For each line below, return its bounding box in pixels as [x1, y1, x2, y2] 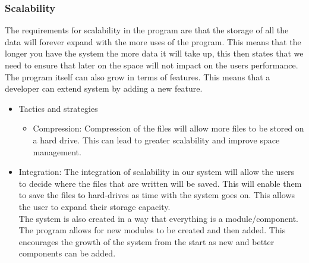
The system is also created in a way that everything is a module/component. [18, 212, 298, 224]
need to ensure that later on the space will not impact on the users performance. [5, 59, 298, 71]
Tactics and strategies [18, 102, 98, 114]
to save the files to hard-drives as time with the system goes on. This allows [18, 189, 295, 201]
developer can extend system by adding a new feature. [5, 82, 203, 95]
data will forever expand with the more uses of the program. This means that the [5, 35, 301, 48]
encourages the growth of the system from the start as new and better [18, 235, 275, 248]
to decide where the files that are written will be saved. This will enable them [18, 177, 302, 189]
